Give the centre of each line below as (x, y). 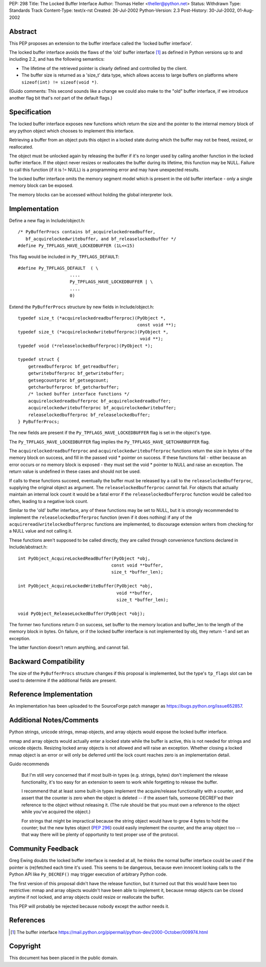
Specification (30, 112)
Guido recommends (29, 764)
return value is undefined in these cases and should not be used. (75, 471)
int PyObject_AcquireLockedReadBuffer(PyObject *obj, (84, 558)
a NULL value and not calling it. (41, 531)
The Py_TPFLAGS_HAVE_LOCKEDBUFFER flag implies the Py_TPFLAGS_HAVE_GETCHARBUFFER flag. (110, 442)
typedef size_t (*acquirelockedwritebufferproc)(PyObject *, (93, 332)
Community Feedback (44, 849)
